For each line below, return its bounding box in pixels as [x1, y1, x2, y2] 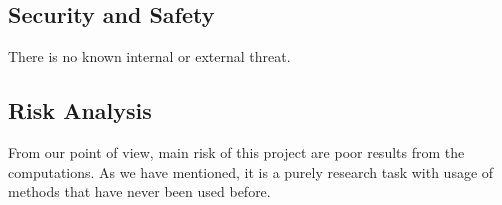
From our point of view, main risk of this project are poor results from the [8, 142, 465, 162]
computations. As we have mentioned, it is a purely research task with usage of [8, 161, 494, 182]
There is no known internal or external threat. [8, 46, 291, 67]
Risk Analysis [8, 95, 152, 126]
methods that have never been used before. [8, 181, 271, 202]
